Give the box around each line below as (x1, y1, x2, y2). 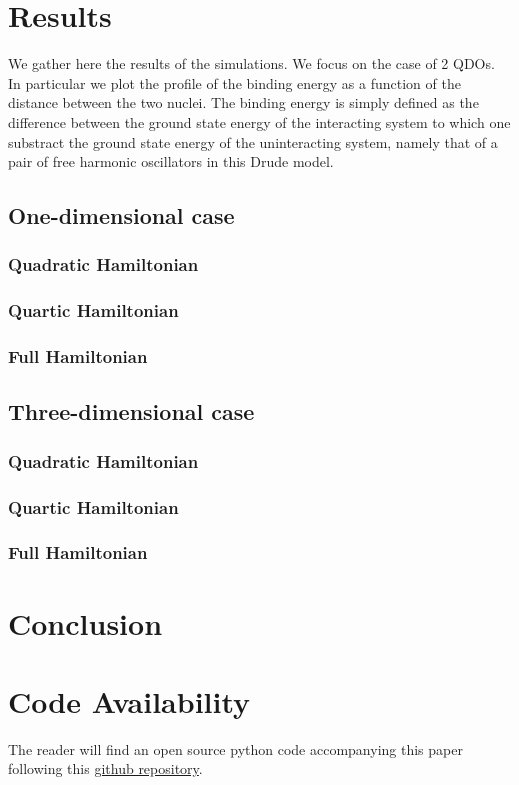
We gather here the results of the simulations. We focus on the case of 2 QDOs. (8, 53, 495, 74)
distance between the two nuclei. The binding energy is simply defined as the (8, 92, 479, 113)
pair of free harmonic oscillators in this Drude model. (8, 151, 334, 172)
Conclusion (8, 602, 163, 643)
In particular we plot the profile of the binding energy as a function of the (8, 72, 461, 93)
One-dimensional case (8, 200, 235, 231)
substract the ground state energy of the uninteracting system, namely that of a (8, 131, 498, 152)
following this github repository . (8, 758, 203, 779)
